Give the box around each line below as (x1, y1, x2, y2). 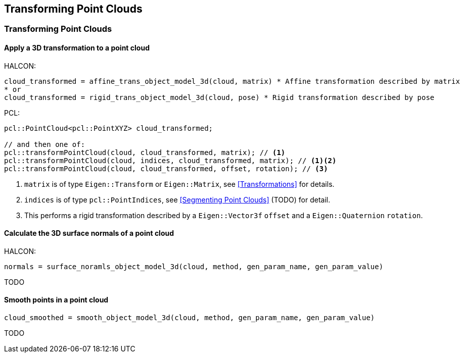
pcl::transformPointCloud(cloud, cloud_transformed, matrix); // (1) (4, 148, 286, 157)
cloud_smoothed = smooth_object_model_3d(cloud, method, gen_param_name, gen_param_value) (4, 314, 375, 322)
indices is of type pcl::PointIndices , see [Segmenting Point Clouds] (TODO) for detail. (24, 195, 331, 204)
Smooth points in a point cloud (4, 295, 109, 304)
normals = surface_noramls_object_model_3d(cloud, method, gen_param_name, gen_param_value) (4, 262, 384, 271)
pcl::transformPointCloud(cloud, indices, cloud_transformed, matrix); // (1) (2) (4, 156, 337, 165)
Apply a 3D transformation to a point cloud (4, 43, 150, 53)
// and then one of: (4, 140, 85, 148)
